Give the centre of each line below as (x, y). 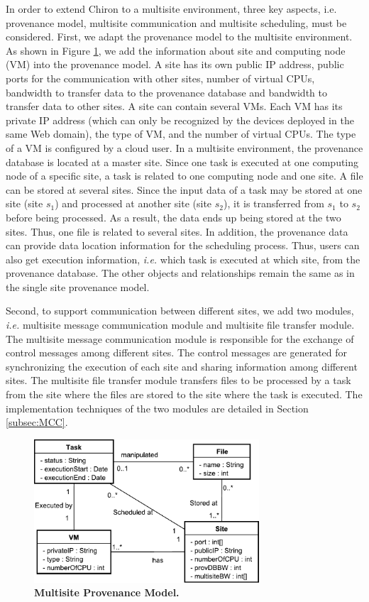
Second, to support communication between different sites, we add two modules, (180, 311)
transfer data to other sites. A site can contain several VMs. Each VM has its (174, 106)
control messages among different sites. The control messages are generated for (177, 352)
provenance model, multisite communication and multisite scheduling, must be (176, 22)
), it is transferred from (274, 203)
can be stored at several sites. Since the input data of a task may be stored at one (184, 189)
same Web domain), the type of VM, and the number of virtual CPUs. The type (181, 134)
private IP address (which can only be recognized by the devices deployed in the (180, 120)
